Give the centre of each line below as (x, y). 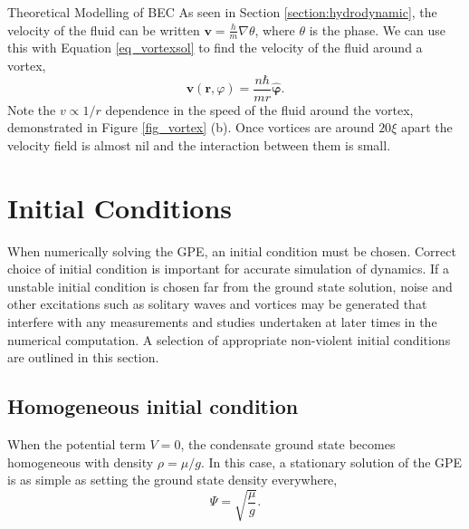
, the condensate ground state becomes (288, 443)
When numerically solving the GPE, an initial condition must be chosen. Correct (232, 250)
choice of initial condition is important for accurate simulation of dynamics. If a (229, 269)
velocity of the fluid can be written (104, 29)
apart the (426, 127)
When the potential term (77, 443)
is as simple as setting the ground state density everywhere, (172, 480)
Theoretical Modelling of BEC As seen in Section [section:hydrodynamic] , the (222, 12)
